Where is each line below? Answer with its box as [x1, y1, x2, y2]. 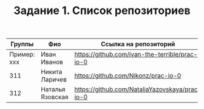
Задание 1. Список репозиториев [13, 4, 191, 18]
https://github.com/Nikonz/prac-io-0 [74, 71, 182, 80]
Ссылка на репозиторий [101, 40, 175, 49]
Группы [10, 40, 34, 49]
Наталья [40, 85, 66, 94]
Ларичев [40, 76, 67, 84]
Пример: [9, 50, 35, 58]
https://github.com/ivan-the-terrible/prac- [74, 50, 198, 58]
